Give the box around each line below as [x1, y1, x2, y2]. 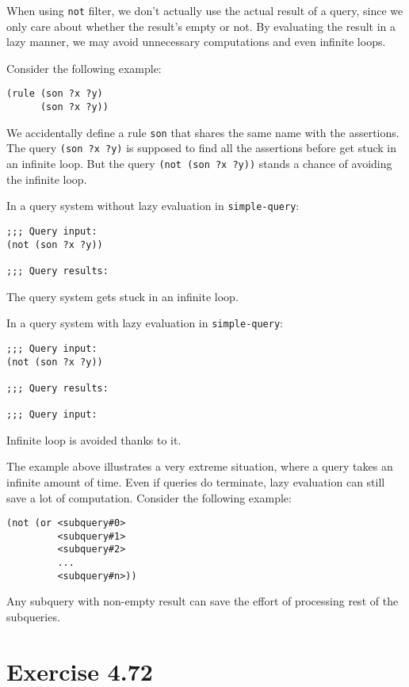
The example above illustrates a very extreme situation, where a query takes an [6, 458, 393, 475]
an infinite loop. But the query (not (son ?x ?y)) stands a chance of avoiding [6, 155, 392, 172]
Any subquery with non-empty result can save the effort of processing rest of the [6, 593, 399, 609]
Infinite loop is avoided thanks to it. [6, 431, 182, 448]
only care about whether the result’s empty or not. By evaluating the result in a [6, 17, 396, 34]
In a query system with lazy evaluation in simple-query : [6, 315, 283, 331]
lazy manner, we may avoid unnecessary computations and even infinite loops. [6, 33, 386, 50]
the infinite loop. [6, 170, 87, 187]
